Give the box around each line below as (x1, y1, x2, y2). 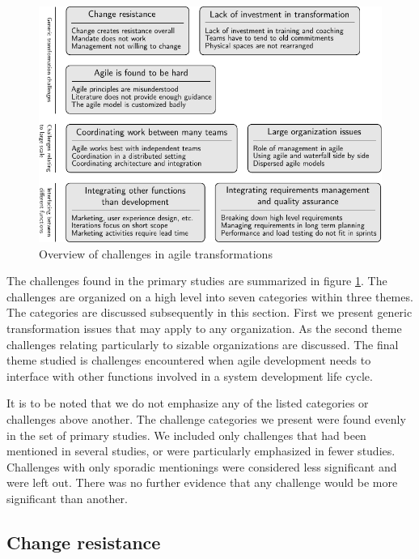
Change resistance (6, 529, 161, 554)
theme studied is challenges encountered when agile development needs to (6, 352, 371, 369)
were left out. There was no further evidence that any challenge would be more (6, 474, 398, 491)
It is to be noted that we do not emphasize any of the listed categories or (6, 395, 369, 412)
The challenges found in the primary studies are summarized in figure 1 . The (6, 272, 387, 289)
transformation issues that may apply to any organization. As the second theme (6, 320, 402, 336)
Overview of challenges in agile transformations (39, 245, 273, 262)
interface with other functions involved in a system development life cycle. (6, 367, 373, 384)
